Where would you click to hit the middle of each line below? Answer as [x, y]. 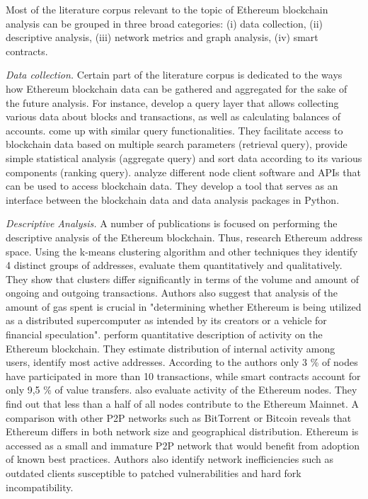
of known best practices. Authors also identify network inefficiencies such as [170, 459]
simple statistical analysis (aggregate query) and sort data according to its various [184, 157]
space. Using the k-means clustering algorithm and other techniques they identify [182, 251]
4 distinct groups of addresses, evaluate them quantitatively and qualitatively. [174, 265]
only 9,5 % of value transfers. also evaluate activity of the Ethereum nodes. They [182, 390]
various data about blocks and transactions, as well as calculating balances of [173, 116]
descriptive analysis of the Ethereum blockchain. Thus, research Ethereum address [184, 237]
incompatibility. [40, 487]
